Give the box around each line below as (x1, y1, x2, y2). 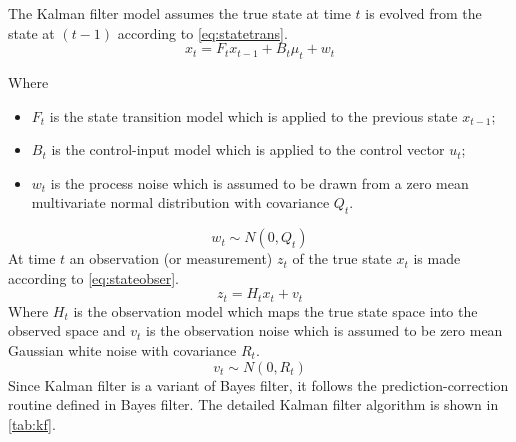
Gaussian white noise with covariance (8, 339, 237, 360)
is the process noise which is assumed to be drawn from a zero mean (50, 172, 469, 193)
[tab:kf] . (8, 413, 56, 434)
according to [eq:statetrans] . (117, 22, 288, 43)
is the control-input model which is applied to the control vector (51, 139, 445, 160)
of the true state (292, 248, 392, 269)
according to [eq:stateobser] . (8, 267, 179, 288)
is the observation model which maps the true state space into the (73, 300, 478, 321)
